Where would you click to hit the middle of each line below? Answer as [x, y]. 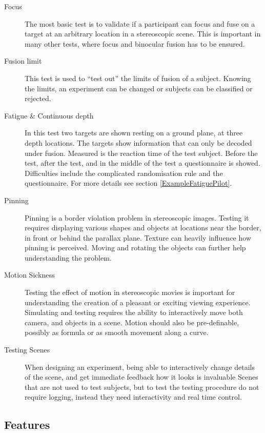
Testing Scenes [27, 350]
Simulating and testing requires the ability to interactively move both [134, 312]
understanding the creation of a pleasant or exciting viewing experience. [138, 302]
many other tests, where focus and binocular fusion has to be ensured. [135, 43]
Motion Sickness [29, 275]
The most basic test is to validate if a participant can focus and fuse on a [140, 23]
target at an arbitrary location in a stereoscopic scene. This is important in [143, 34]
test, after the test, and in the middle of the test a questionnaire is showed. [142, 163]
